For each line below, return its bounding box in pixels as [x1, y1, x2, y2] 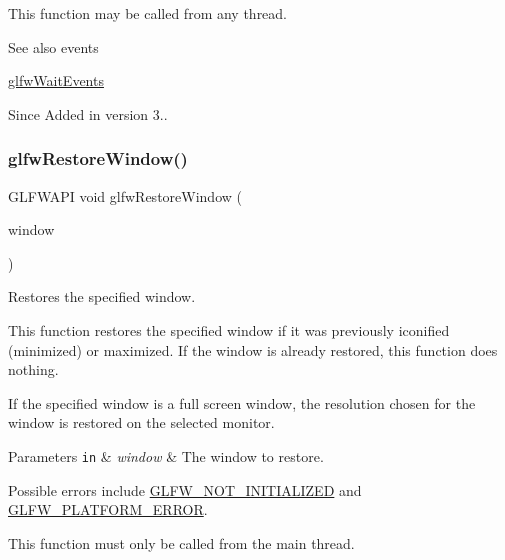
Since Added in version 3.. [8, 103, 168, 124]
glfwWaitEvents [8, 70, 104, 91]
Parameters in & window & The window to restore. [8, 445, 324, 466]
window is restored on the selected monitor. [8, 412, 275, 433]
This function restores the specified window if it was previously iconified [8, 319, 450, 340]
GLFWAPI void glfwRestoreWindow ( [8, 185, 242, 206]
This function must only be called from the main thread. [8, 532, 355, 553]
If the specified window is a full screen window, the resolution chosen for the [8, 392, 476, 413]
